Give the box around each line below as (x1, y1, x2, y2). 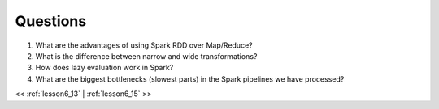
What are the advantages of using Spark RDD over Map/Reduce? (35, 40, 253, 50)
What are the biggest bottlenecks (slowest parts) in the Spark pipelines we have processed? (35, 73, 345, 84)
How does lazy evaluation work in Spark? (35, 63, 174, 73)
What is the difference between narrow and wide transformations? (35, 51, 258, 61)
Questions (15, 12, 87, 30)
